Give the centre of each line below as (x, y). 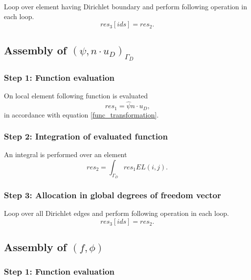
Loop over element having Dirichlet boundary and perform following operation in (125, 6)
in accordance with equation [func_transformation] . (81, 114)
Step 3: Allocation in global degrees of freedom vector (113, 195)
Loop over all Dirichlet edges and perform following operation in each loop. (116, 213)
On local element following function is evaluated (76, 96)
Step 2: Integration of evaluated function (86, 136)
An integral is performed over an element (66, 154)
